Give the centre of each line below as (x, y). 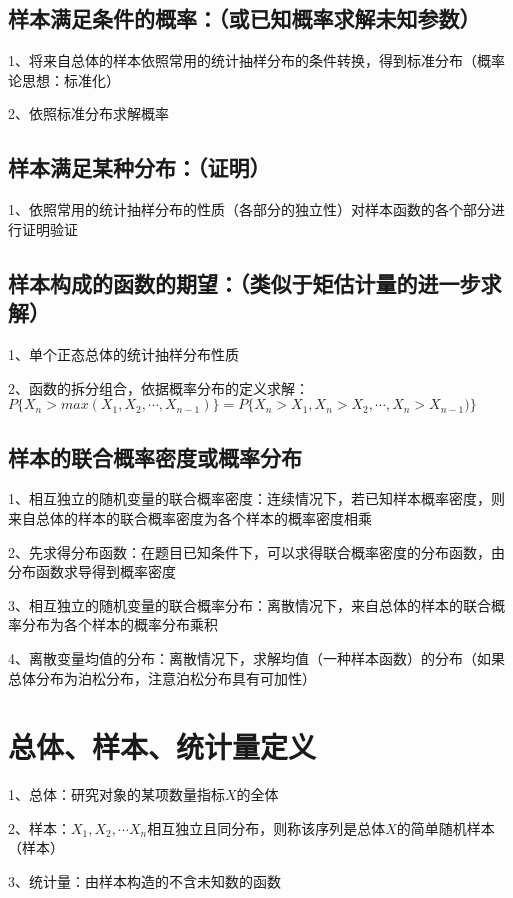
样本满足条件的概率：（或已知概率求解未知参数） (244, 18)
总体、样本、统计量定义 (162, 746)
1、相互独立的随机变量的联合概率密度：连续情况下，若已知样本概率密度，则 (256, 498)
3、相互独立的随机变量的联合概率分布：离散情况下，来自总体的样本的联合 (249, 604)
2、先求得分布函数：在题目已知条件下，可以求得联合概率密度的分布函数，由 (256, 551)
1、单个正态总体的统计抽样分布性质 (123, 353)
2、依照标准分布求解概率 (88, 113)
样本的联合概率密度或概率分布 (155, 456)
